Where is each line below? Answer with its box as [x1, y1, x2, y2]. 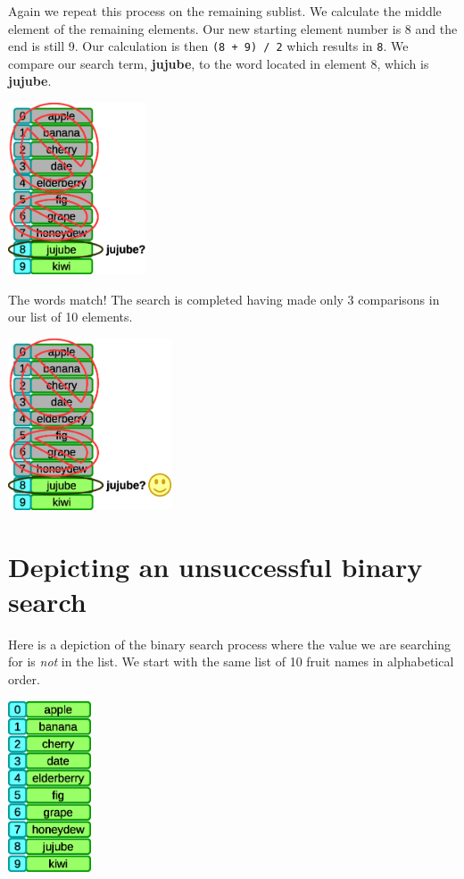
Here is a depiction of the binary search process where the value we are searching [8, 634, 452, 653]
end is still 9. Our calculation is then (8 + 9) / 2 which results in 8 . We [8, 37, 409, 55]
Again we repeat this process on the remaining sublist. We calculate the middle [8, 2, 442, 20]
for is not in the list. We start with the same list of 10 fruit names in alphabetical [8, 652, 454, 671]
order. [8, 669, 40, 688]
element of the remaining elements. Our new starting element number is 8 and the [8, 19, 458, 38]
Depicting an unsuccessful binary [8, 548, 423, 584]
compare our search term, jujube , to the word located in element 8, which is [8, 54, 429, 72]
